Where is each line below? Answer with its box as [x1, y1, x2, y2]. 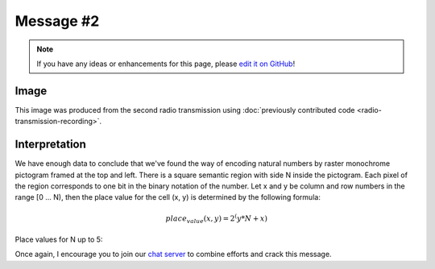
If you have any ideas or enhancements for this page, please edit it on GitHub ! [36, 59, 296, 68]
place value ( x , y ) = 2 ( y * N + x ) [165, 212, 267, 225]
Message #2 [14, 12, 100, 30]
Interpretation [14, 138, 86, 151]
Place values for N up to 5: [14, 234, 103, 245]
